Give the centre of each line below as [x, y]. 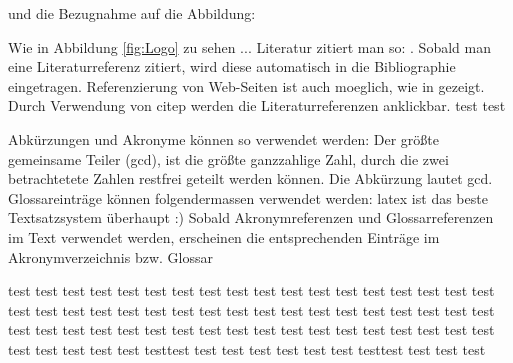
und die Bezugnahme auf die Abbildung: [132, 13]
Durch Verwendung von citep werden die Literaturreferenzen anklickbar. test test [257, 105]
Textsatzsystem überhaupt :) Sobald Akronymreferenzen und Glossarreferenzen [251, 217]
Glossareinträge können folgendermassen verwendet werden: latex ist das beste [248, 197]
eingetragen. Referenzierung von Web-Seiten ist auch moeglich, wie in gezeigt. [246, 85]
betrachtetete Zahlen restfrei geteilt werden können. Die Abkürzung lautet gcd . [250, 178]
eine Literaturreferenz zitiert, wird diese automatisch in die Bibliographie [232, 66]
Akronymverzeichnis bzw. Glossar [110, 256]
